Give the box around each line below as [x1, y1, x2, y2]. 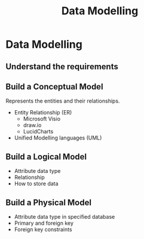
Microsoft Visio [23, 115, 61, 123]
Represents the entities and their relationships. [5, 97, 120, 105]
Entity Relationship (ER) [14, 109, 72, 116]
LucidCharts [23, 128, 54, 135]
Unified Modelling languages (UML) [14, 134, 102, 141]
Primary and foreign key [14, 219, 74, 227]
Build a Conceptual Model [5, 82, 103, 92]
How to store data [14, 180, 59, 187]
